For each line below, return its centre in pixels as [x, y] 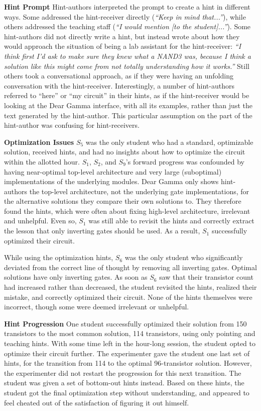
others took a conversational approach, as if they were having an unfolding [119, 76]
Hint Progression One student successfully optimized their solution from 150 [125, 323]
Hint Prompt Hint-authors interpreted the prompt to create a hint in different [127, 7]
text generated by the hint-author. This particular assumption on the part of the [128, 115]
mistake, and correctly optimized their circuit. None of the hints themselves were [128, 297]
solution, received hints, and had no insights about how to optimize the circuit [125, 152]
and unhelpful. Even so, [40, 221]
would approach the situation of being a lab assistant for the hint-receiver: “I [123, 46]
